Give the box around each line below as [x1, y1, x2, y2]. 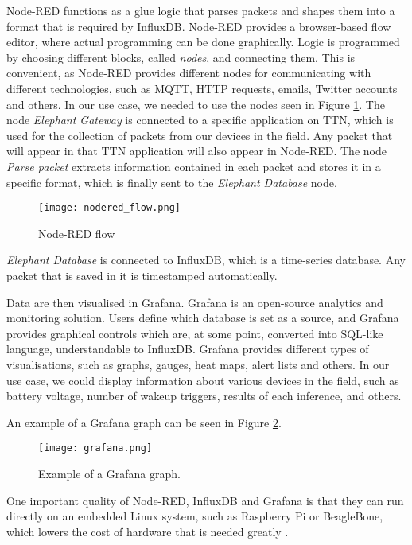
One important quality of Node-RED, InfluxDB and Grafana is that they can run [6, 492, 404, 508]
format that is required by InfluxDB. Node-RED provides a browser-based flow [6, 18, 391, 34]
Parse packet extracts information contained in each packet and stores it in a [6, 158, 381, 174]
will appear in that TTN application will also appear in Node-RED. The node [6, 142, 387, 159]
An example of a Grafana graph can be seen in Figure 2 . [6, 414, 282, 430]
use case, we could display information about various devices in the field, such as [6, 372, 399, 388]
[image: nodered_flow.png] [38, 202, 181, 214]
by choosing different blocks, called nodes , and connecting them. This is [6, 49, 356, 65]
